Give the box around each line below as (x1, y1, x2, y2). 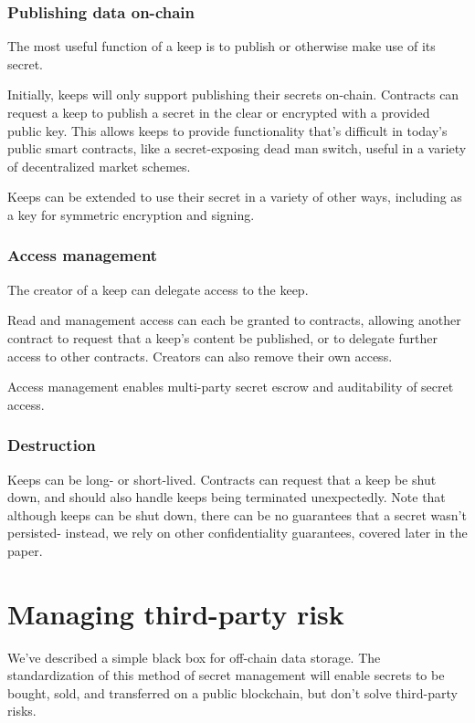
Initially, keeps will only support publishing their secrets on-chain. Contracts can (7, 85, 459, 104)
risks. (7, 701, 37, 720)
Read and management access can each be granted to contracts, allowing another (7, 310, 461, 330)
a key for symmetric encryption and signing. (7, 204, 255, 224)
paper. (7, 540, 43, 560)
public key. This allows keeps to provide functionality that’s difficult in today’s (7, 120, 448, 140)
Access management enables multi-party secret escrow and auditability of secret (7, 377, 454, 396)
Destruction (7, 434, 96, 456)
